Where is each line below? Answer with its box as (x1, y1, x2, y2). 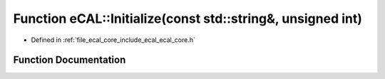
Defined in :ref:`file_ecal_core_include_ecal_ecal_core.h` (31, 36, 195, 44)
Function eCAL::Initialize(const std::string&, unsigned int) (13, 11, 363, 26)
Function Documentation (13, 54, 126, 66)
